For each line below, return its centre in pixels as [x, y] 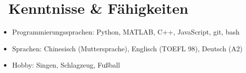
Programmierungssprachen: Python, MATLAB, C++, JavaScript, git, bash [126, 32]
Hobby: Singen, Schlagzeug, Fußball [66, 65]
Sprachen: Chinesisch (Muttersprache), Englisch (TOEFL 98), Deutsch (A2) [127, 48]
